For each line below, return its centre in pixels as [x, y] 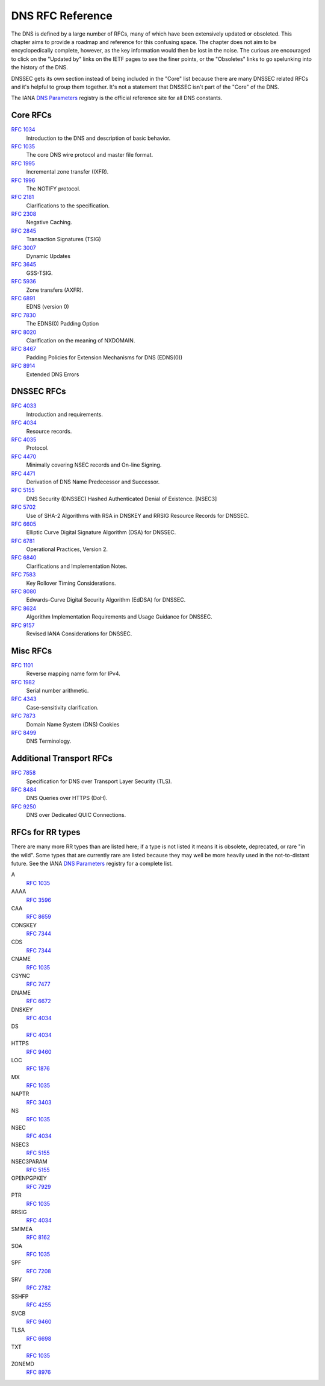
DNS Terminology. [49, 741]
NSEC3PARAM [29, 1161]
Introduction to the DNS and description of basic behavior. [98, 138]
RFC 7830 [23, 315]
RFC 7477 [38, 984]
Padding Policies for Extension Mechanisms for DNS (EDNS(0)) [104, 357]
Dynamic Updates [48, 256]
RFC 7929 [39, 1186]
